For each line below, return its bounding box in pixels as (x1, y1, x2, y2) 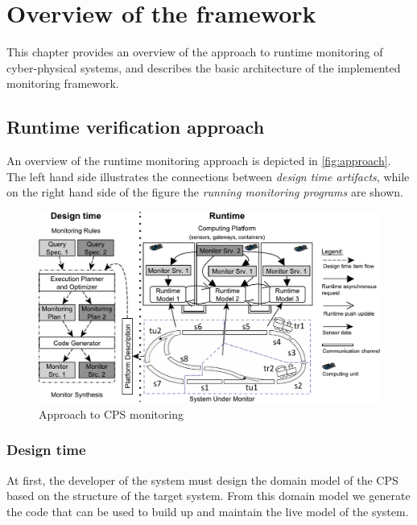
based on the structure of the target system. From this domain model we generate (6, 487, 411, 504)
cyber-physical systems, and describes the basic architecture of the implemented (6, 59, 401, 76)
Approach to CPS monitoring (39, 405, 184, 422)
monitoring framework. (6, 75, 119, 92)
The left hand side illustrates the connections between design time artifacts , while (6, 167, 410, 184)
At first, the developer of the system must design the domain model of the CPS (6, 471, 398, 488)
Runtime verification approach (6, 114, 265, 139)
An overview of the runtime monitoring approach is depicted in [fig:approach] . (6, 152, 391, 169)
